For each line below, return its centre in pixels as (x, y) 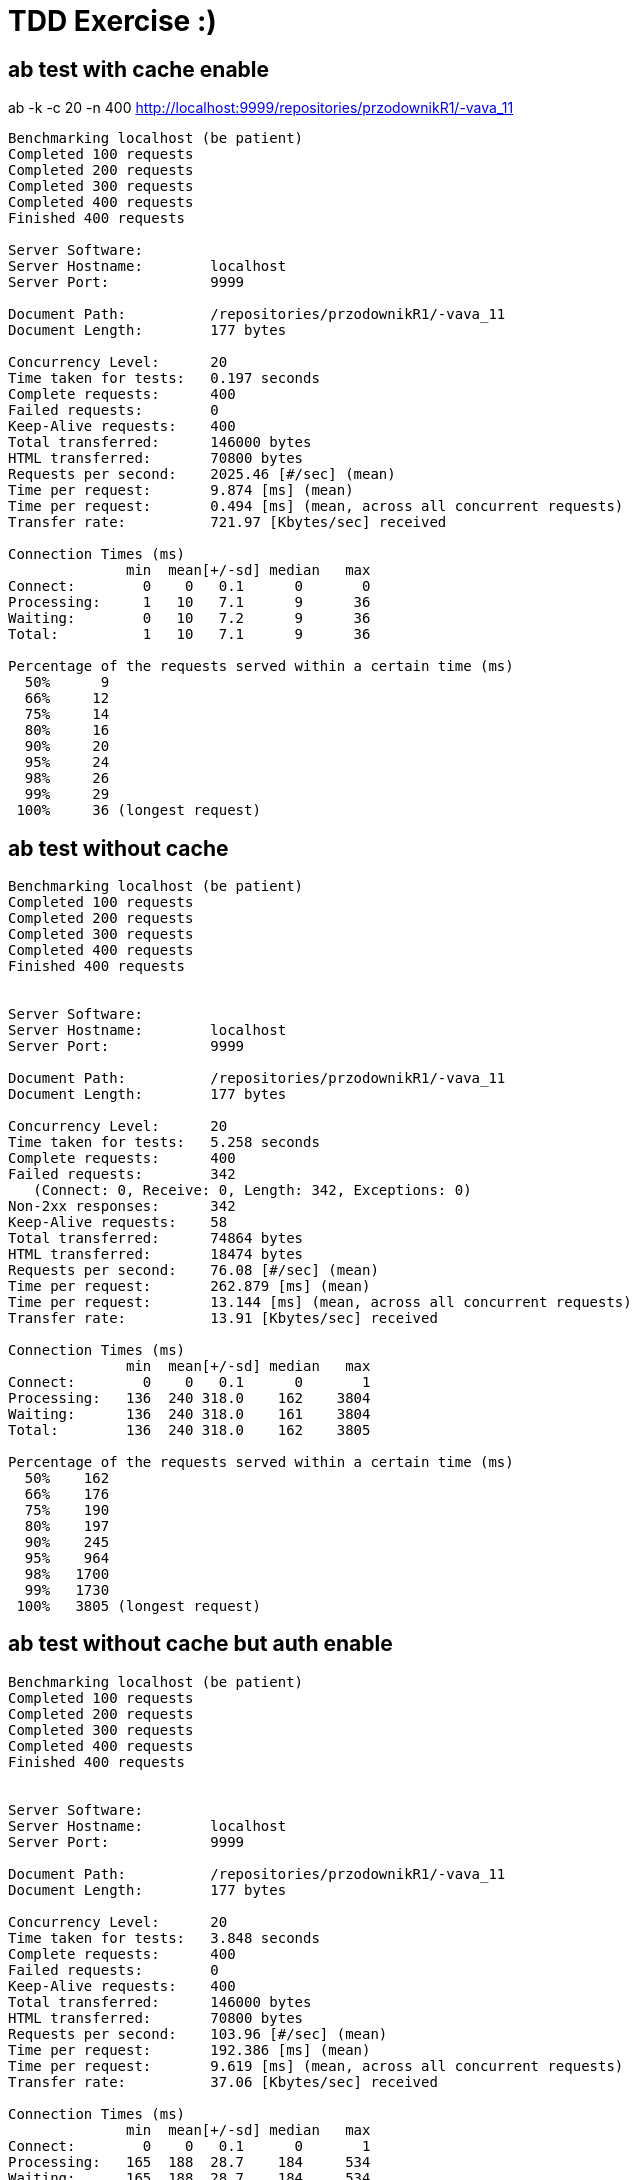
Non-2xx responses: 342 (122, 1206)
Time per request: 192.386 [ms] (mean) (189, 2049)
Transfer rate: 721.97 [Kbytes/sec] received (227, 522)
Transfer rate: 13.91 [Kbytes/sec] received (223, 1318)
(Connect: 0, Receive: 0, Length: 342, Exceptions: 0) (252, 1190)
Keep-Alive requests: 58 (118, 1222)
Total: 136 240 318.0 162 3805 (189, 1430)
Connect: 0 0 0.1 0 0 (189, 586)
